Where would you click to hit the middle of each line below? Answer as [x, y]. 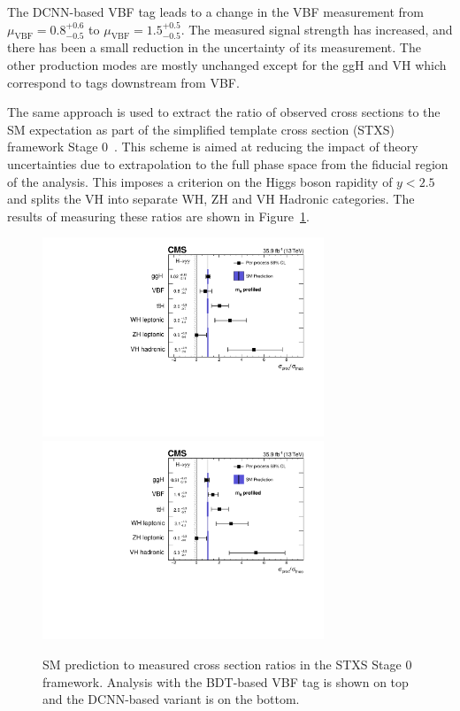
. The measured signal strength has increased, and [317, 29]
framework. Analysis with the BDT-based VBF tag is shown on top [226, 681]
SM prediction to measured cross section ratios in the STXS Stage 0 [227, 664]
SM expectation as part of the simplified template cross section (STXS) [201, 129]
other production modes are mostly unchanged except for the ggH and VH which [227, 64]
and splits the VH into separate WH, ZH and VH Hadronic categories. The [211, 199]
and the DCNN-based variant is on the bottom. [171, 699]
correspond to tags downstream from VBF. [123, 82]
